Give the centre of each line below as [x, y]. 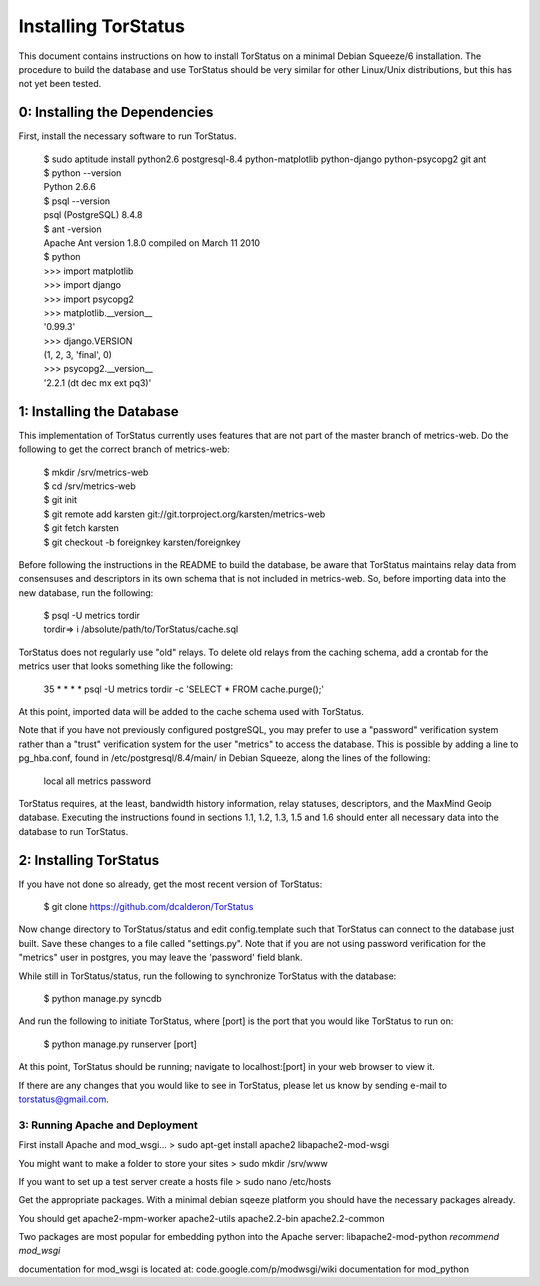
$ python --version [82, 173]
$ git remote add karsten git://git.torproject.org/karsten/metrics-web [184, 514]
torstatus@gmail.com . [64, 1099]
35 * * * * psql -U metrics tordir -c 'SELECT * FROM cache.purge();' [184, 689]
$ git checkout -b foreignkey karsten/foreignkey [142, 542]
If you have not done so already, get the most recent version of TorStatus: [170, 884]
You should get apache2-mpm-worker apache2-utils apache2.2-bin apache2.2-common [201, 1218]
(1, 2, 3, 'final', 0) [77, 355]
